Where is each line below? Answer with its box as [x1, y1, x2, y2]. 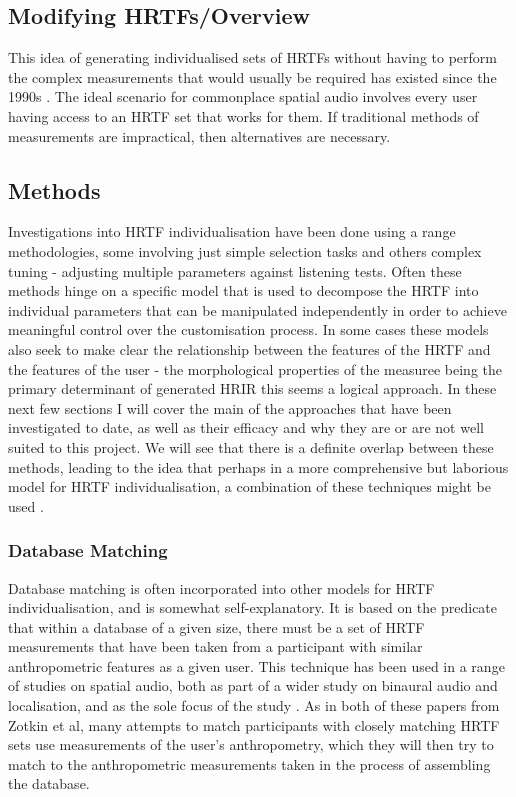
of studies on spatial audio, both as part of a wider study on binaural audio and [8, 675, 498, 696]
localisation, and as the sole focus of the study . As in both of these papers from [8, 695, 500, 716]
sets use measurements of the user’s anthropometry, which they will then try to [8, 734, 494, 755]
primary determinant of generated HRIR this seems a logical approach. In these [8, 378, 497, 399]
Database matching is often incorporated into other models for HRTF [8, 577, 435, 598]
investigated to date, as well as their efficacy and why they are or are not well [8, 417, 484, 438]
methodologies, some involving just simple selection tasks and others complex [8, 240, 482, 261]
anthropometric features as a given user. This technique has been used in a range [8, 655, 505, 676]
